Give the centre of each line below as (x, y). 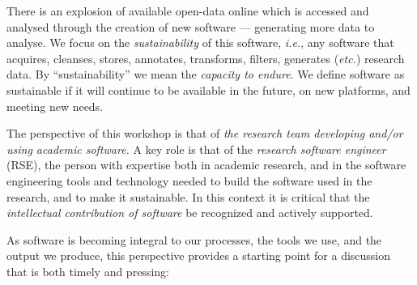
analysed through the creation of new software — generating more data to (191, 26)
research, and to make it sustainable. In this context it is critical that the (188, 196)
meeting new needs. (55, 106)
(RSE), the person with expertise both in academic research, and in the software (206, 165)
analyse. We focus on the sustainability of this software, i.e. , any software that (200, 43)
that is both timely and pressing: (88, 271)
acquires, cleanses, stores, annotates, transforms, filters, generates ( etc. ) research (206, 58)
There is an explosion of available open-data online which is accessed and (188, 11)
